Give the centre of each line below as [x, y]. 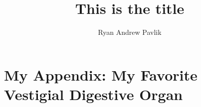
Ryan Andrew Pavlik [130, 32]
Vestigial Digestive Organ [94, 94]
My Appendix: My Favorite [101, 74]
